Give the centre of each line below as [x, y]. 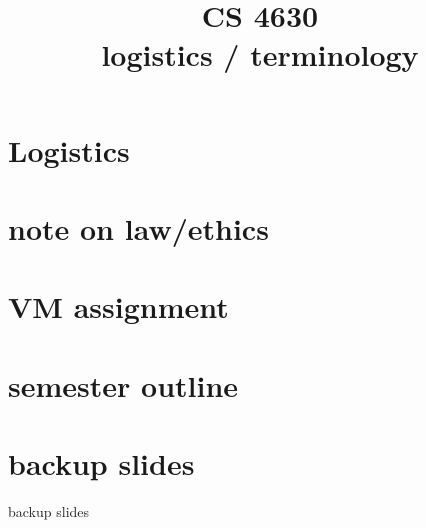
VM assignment [118, 306]
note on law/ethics [138, 227]
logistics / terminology [260, 54]
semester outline [123, 384]
